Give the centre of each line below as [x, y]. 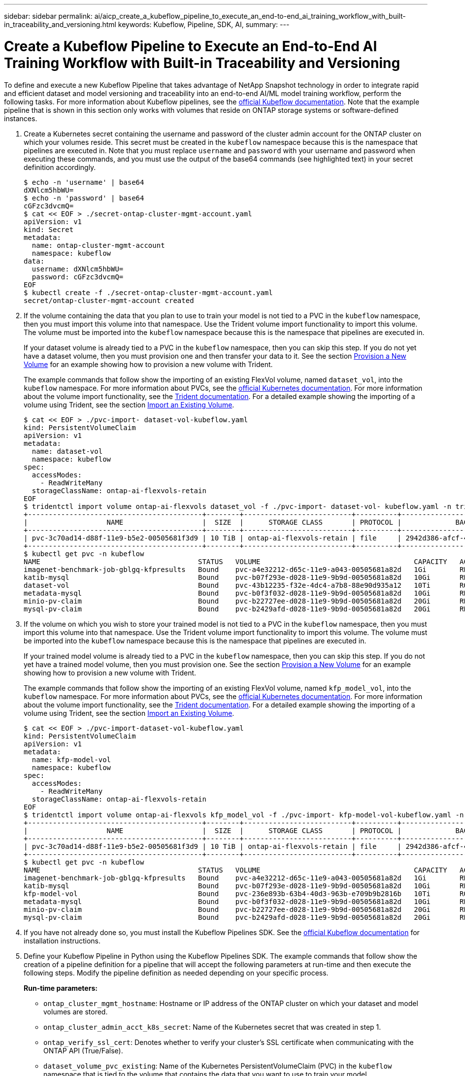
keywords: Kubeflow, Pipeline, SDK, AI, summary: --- [204, 24]
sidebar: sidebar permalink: [48, 16]
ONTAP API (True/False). [83, 1050]
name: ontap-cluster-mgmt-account [98, 245]
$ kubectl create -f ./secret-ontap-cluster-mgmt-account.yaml [148, 292]
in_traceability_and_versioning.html [60, 24]
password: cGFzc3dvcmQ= [78, 277]
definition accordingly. [60, 167]
